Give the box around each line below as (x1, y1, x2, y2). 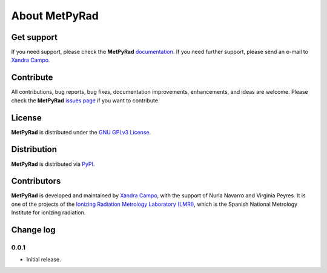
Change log (11, 225, 56, 235)
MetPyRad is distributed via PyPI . (11, 160, 95, 168)
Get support (11, 32, 58, 42)
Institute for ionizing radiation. (11, 209, 86, 216)
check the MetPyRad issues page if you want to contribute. (11, 97, 160, 104)
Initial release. (26, 256, 61, 263)
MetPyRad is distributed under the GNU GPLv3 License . (11, 128, 151, 136)
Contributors (11, 176, 61, 186)
